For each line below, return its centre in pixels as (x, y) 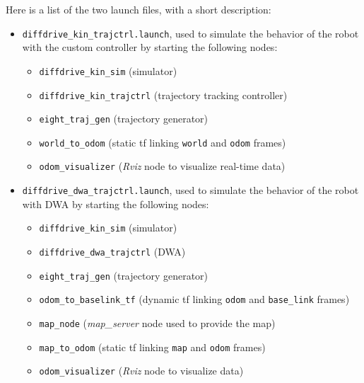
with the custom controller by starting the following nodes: (150, 47)
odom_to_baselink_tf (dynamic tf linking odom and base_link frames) (194, 299)
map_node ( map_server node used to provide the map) (157, 323)
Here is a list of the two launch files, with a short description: (139, 9)
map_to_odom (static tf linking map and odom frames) (152, 347)
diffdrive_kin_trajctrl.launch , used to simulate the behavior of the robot (190, 33)
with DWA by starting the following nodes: (116, 204)
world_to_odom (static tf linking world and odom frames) (163, 142)
